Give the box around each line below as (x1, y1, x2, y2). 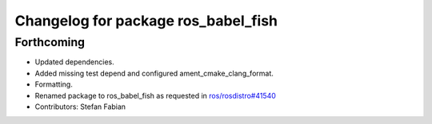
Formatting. (34, 79, 74, 89)
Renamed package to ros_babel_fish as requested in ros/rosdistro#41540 (34, 91, 276, 100)
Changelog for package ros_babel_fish (14, 12, 278, 29)
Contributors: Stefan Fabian (34, 102, 126, 111)
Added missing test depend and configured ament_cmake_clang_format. (34, 68, 274, 78)
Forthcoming (14, 35, 86, 49)
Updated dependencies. (34, 57, 115, 67)
